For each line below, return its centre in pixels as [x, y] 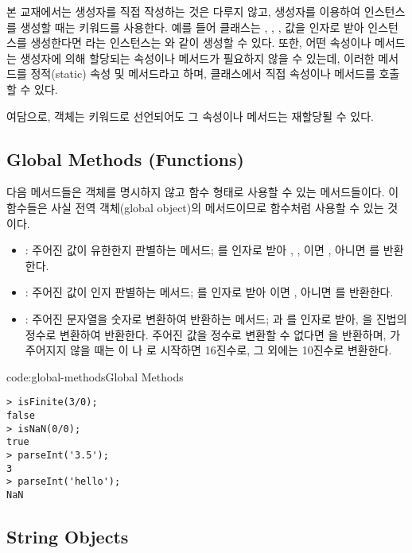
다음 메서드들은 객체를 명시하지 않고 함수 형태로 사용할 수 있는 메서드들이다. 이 [203, 192]
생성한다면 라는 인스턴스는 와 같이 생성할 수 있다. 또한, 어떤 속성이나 [201, 43]
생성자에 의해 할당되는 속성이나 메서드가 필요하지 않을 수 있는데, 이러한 [197, 58]
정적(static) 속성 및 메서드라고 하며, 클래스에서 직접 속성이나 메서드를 [203, 73]
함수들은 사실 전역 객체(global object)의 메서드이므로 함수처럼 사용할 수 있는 [195, 207]
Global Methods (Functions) [125, 159]
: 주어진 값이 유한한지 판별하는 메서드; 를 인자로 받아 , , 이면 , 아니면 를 [202, 250]
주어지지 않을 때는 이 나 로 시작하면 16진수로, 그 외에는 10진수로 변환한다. [208, 350]
